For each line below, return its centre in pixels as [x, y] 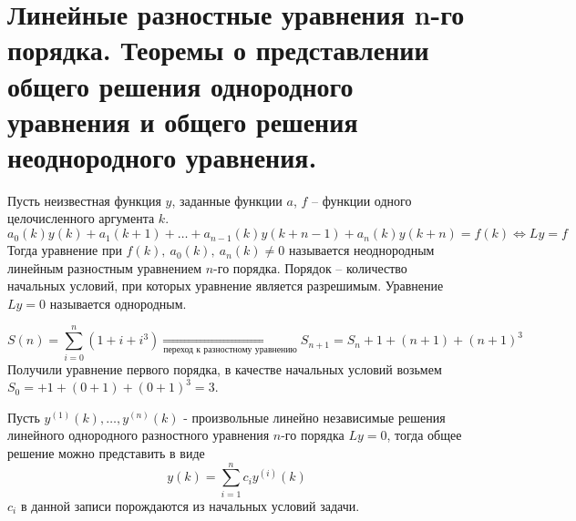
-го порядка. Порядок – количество [310, 267]
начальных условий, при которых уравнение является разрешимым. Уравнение [226, 286]
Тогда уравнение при [65, 250]
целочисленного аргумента [81, 218]
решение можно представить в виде [106, 452]
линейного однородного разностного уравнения [139, 435]
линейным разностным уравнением [105, 267]
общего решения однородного [180, 85]
